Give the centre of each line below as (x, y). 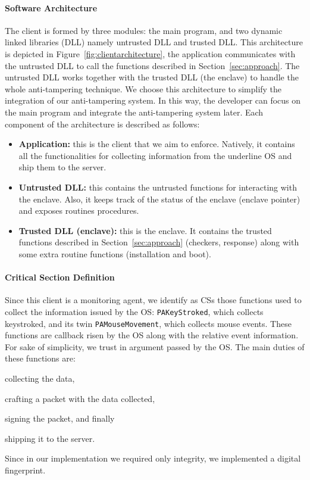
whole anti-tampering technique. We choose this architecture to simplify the (143, 88)
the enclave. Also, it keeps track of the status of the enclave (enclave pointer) (159, 199)
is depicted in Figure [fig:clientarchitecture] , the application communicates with (150, 53)
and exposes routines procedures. (79, 211)
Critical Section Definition (60, 277)
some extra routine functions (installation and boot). (115, 253)
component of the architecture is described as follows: (102, 124)
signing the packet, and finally (60, 418)
